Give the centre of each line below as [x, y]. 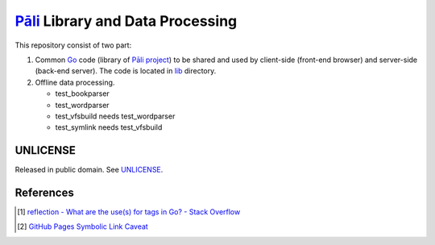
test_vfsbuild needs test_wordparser [115, 116]
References [44, 193]
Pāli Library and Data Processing [126, 21]
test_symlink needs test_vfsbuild [109, 127]
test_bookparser [83, 93]
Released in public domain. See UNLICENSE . [89, 170]
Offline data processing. [75, 82]
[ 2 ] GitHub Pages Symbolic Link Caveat [83, 226]
